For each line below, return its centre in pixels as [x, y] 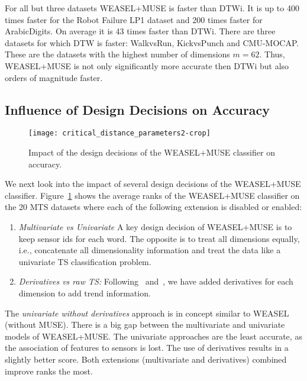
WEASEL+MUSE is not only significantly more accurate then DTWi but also [147, 65]
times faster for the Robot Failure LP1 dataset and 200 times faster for [134, 19]
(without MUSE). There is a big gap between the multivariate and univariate [145, 325]
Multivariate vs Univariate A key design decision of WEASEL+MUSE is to [155, 226]
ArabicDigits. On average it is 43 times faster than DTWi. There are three [140, 31]
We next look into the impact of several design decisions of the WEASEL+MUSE [153, 184]
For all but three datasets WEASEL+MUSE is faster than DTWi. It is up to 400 [152, 8]
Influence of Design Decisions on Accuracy [138, 109]
